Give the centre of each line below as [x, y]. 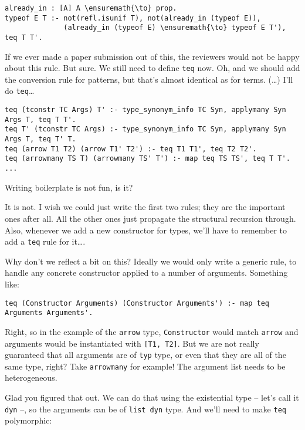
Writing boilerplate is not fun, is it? [69, 187]
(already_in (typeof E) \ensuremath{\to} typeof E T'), [175, 28]
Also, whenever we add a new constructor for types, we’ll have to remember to [146, 230]
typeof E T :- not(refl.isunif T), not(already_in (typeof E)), [133, 18]
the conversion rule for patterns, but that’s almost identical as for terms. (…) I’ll [149, 79]
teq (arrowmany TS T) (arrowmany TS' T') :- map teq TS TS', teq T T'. [148, 159]
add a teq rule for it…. [45, 241]
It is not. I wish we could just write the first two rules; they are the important [145, 207]
